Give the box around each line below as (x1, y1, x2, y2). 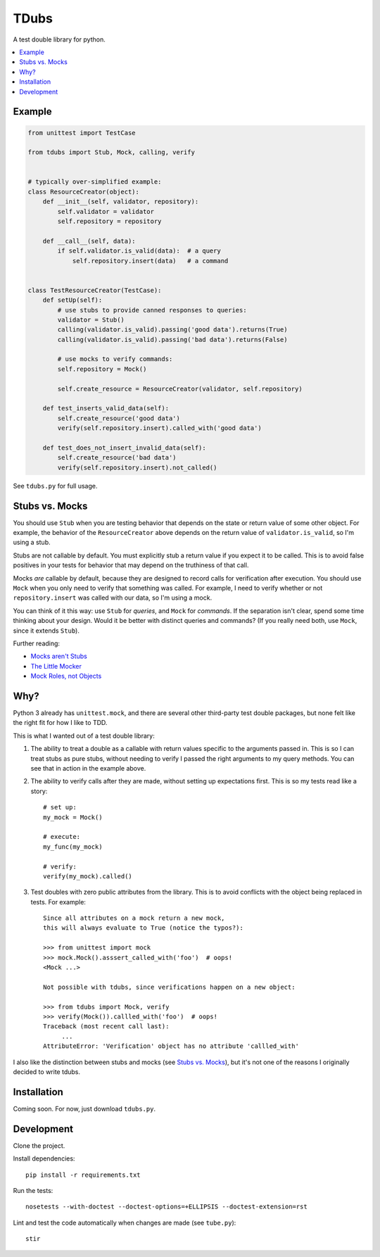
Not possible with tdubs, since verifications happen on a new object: (43, 983, 296, 991)
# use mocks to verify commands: (57, 355, 173, 363)
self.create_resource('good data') (57, 414, 181, 422)
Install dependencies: (13, 1154, 75, 1163)
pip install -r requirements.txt (25, 1170, 141, 1179)
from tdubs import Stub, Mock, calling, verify (27, 149, 195, 156)
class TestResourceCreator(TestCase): (27, 286, 162, 294)
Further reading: (13, 639, 60, 648)
